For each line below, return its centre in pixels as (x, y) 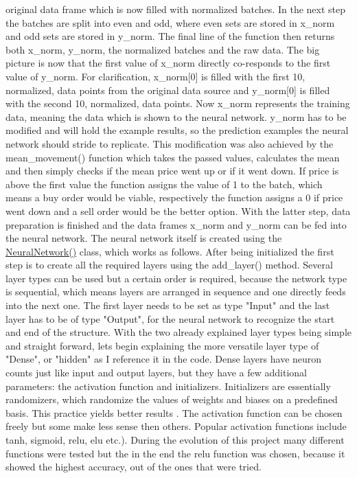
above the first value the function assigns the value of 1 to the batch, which (164, 184)
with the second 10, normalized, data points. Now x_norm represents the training (178, 103)
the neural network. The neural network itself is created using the (144, 238)
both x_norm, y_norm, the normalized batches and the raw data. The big (163, 49)
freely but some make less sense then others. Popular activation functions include (176, 426)
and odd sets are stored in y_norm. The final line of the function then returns (170, 36)
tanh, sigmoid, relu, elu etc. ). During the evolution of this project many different (175, 440)
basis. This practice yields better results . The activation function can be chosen (174, 412)
